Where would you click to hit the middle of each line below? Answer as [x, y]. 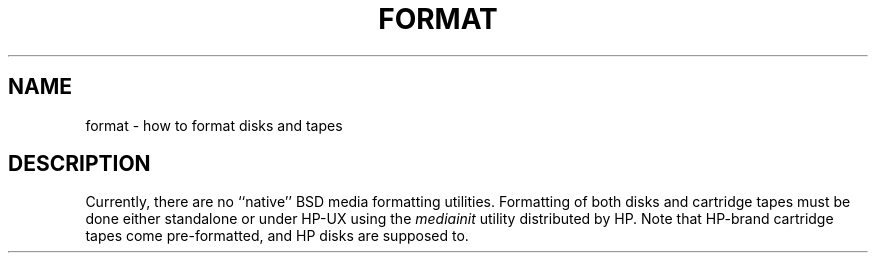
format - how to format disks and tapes [214, 125]
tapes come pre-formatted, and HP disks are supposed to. [277, 236]
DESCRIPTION [79, 164]
